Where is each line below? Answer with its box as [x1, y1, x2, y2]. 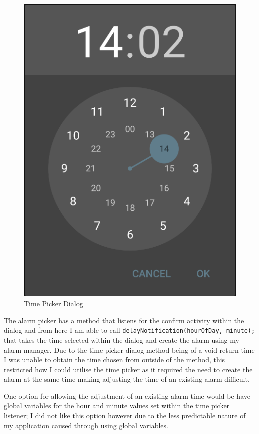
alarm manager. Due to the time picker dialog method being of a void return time [4, 344, 255, 355]
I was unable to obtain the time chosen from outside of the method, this [4, 354, 225, 365]
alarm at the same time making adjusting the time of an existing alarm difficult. [4, 374, 250, 384]
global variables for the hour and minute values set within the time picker [4, 400, 230, 411]
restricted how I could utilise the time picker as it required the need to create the [4, 364, 253, 374]
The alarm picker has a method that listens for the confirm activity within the [4, 315, 244, 325]
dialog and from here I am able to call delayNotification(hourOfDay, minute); [4, 325, 255, 335]
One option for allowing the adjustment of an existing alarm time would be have [4, 390, 250, 401]
